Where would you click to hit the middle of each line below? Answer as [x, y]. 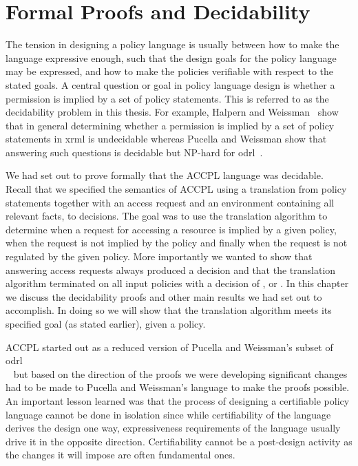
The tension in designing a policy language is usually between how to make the [172, 44]
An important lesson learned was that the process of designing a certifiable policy [178, 400]
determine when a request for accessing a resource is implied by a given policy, [171, 229]
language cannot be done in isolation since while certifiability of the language [168, 414]
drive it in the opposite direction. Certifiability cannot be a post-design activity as [179, 441]
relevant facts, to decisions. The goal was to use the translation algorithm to [167, 216]
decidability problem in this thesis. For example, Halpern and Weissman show [172, 112]
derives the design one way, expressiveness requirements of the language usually [173, 428]
